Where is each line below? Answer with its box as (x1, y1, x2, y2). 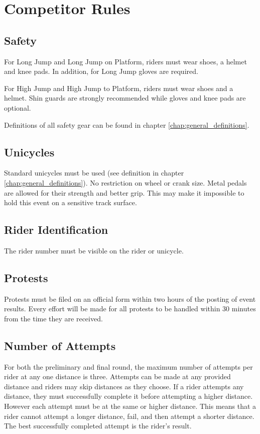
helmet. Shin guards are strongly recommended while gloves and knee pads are (4, 93, 246, 103)
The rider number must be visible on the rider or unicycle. (4, 245, 184, 255)
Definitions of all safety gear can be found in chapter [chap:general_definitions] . (4, 119, 249, 130)
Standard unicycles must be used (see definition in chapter (4, 167, 184, 178)
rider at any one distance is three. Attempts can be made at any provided (4, 371, 231, 382)
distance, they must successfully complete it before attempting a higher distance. (4, 391, 253, 401)
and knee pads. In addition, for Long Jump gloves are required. (4, 66, 198, 76)
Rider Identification (4, 222, 108, 237)
